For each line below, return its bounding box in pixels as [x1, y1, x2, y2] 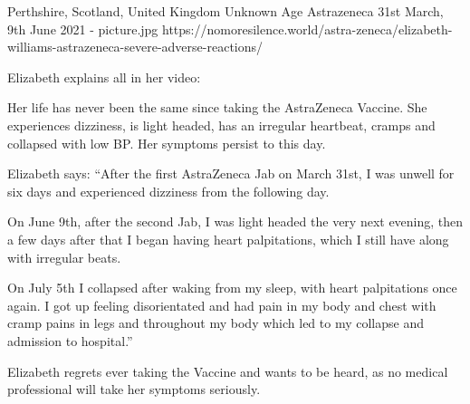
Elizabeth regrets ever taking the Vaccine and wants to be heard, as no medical [7, 361, 448, 380]
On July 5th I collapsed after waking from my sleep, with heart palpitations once [7, 278, 457, 297]
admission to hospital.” [7, 331, 133, 350]
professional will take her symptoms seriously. [7, 380, 261, 399]
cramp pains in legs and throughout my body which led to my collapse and [7, 313, 424, 332]
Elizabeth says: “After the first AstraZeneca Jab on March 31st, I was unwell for [7, 164, 455, 183]
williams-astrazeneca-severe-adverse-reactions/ [7, 37, 264, 56]
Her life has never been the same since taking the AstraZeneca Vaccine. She [7, 98, 427, 117]
